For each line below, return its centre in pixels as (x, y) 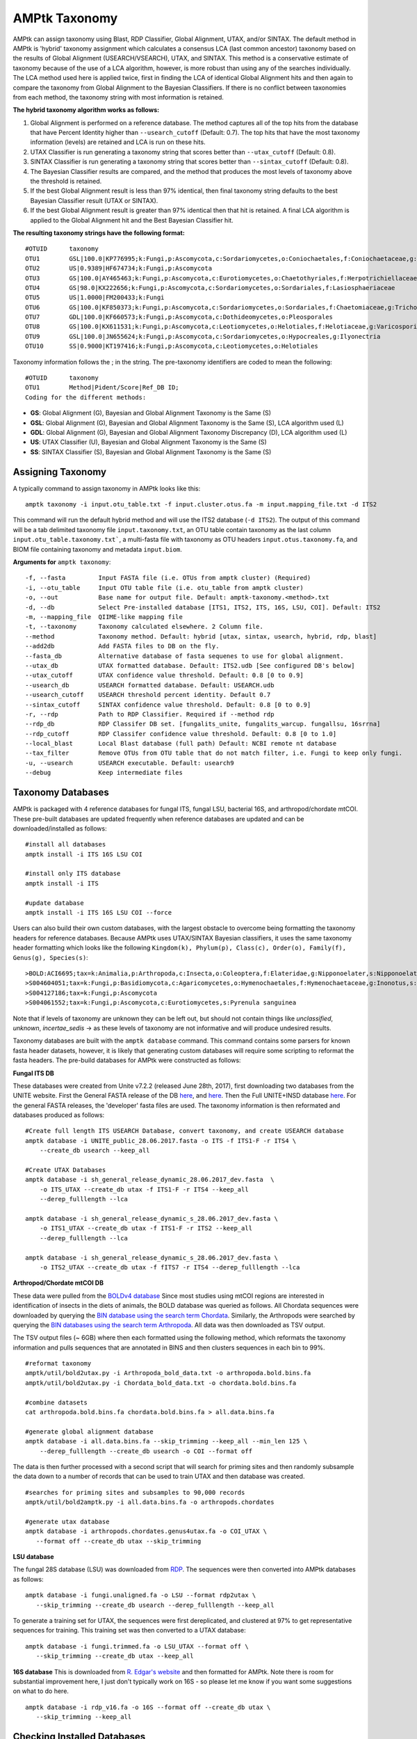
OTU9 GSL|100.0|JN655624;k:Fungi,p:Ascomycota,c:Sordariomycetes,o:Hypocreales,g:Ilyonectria (203, 336)
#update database (55, 903)
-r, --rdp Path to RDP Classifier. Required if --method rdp (150, 714)
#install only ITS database (73, 874)
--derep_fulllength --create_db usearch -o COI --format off (146, 1451)
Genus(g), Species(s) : (50, 957)
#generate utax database (67, 1521)
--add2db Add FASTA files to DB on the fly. (122, 646)
